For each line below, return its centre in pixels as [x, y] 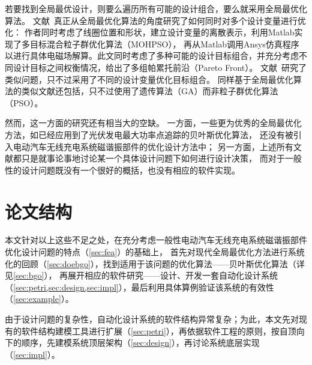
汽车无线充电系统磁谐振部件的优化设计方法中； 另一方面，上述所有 [161, 146]
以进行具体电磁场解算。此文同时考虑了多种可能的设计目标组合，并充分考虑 [152, 56]
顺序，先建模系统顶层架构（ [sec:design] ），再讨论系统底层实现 [140, 342]
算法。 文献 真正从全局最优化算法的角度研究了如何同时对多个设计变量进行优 [155, 20]
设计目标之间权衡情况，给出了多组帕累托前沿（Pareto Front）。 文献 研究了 [160, 67]
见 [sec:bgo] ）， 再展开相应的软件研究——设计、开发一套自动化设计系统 [142, 275]
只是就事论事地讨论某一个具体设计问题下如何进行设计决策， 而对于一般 [161, 158]
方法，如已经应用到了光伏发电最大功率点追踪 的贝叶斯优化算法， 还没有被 [149, 134]
